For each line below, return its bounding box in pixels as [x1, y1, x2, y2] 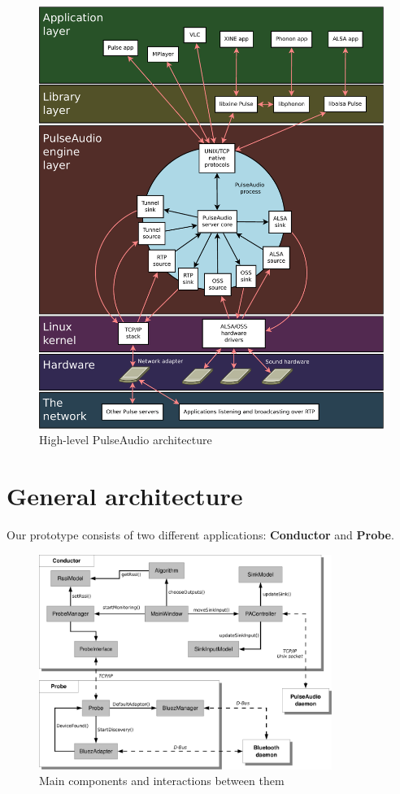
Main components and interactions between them [39, 772, 285, 789]
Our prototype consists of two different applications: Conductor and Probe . [7, 526, 394, 543]
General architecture [7, 479, 243, 513]
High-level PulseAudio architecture [39, 431, 212, 448]
